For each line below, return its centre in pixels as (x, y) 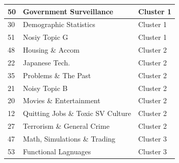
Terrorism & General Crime (66, 126)
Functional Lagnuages (57, 151)
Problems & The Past (57, 75)
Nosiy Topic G (46, 37)
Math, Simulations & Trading (69, 138)
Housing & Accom (52, 50)
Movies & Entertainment (62, 100)
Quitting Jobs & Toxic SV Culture (77, 113)
